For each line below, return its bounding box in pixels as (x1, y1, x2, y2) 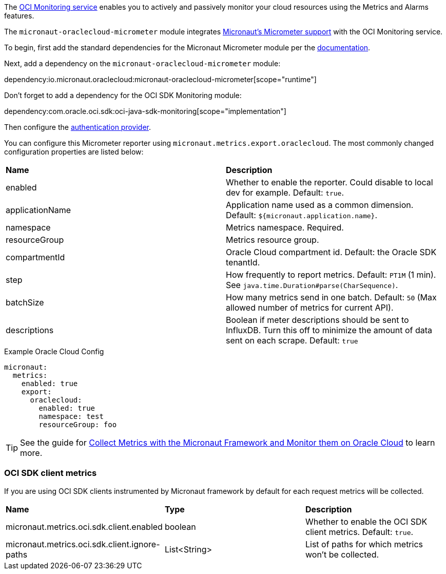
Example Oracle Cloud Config (4, 347, 104, 356)
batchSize (6, 297, 44, 308)
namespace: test (38, 412, 104, 420)
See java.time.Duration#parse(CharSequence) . (226, 280, 398, 290)
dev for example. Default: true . (226, 187, 344, 198)
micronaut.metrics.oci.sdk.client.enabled (6, 521, 163, 532)
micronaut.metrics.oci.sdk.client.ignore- (6, 539, 160, 549)
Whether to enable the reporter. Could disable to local (226, 177, 433, 187)
